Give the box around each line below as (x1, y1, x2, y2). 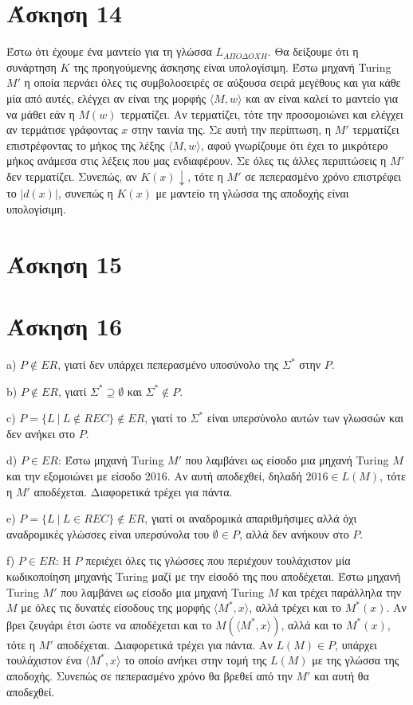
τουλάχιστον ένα (6, 652, 82, 668)
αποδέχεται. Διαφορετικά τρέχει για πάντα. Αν (57, 636, 273, 652)
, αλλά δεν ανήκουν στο (238, 525, 349, 542)
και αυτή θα (314, 667, 369, 683)
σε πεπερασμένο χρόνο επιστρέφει (245, 167, 402, 184)
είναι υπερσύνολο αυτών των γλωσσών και (206, 409, 404, 426)
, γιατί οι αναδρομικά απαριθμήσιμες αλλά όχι (144, 510, 357, 527)
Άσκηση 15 (6, 247, 123, 280)
